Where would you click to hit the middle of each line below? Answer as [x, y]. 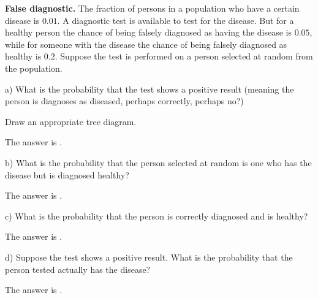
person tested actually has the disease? [78, 269]
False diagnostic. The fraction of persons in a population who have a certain [152, 8]
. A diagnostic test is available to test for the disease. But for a [176, 20]
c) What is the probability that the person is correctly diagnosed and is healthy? [157, 216]
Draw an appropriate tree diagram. [71, 121]
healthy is [23, 56]
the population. [34, 68]
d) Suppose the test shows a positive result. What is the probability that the [149, 257]
